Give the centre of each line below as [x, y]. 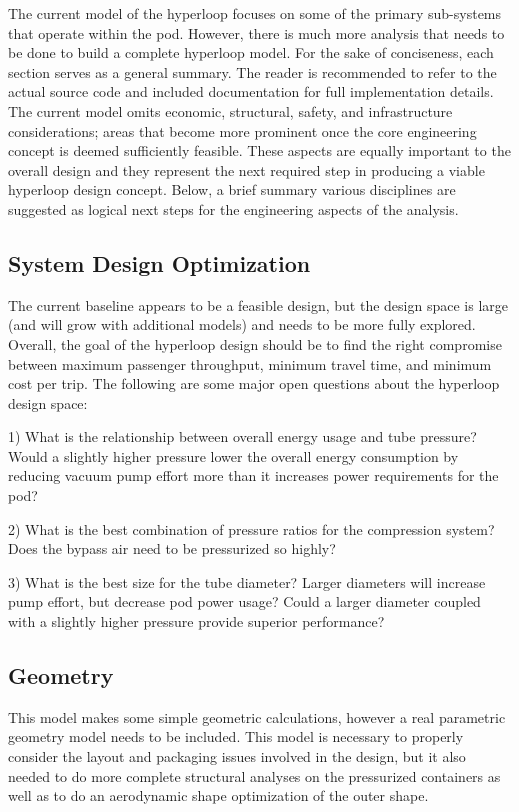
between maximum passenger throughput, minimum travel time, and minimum [250, 363]
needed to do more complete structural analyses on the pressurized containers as [254, 775]
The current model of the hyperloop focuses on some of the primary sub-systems [255, 13]
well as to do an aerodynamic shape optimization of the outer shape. [218, 795]
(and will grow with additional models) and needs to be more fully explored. [242, 324]
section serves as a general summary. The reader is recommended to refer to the [252, 71]
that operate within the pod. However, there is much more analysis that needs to [256, 32]
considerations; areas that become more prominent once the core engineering [242, 130]
